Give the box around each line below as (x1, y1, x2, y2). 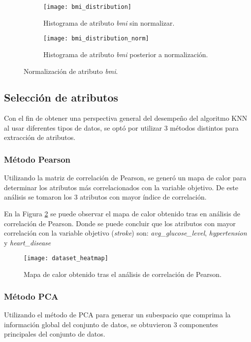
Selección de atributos (4, 90, 119, 105)
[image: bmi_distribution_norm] (43, 35, 149, 42)
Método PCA (4, 290, 59, 302)
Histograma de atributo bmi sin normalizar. (43, 17, 175, 28)
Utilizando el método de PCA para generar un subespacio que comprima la (4, 309, 231, 319)
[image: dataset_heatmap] (24, 255, 108, 262)
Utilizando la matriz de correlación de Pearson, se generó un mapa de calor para (4, 172, 247, 183)
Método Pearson (4, 153, 70, 165)
